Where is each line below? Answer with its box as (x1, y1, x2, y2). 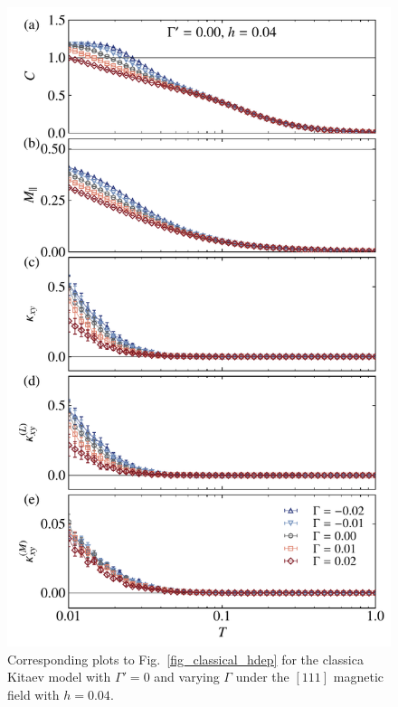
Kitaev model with (7, 667, 111, 686)
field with (7, 684, 60, 703)
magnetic (333, 667, 384, 686)
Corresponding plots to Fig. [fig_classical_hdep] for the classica (7, 649, 364, 668)
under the (235, 667, 289, 686)
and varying (154, 667, 220, 686)
